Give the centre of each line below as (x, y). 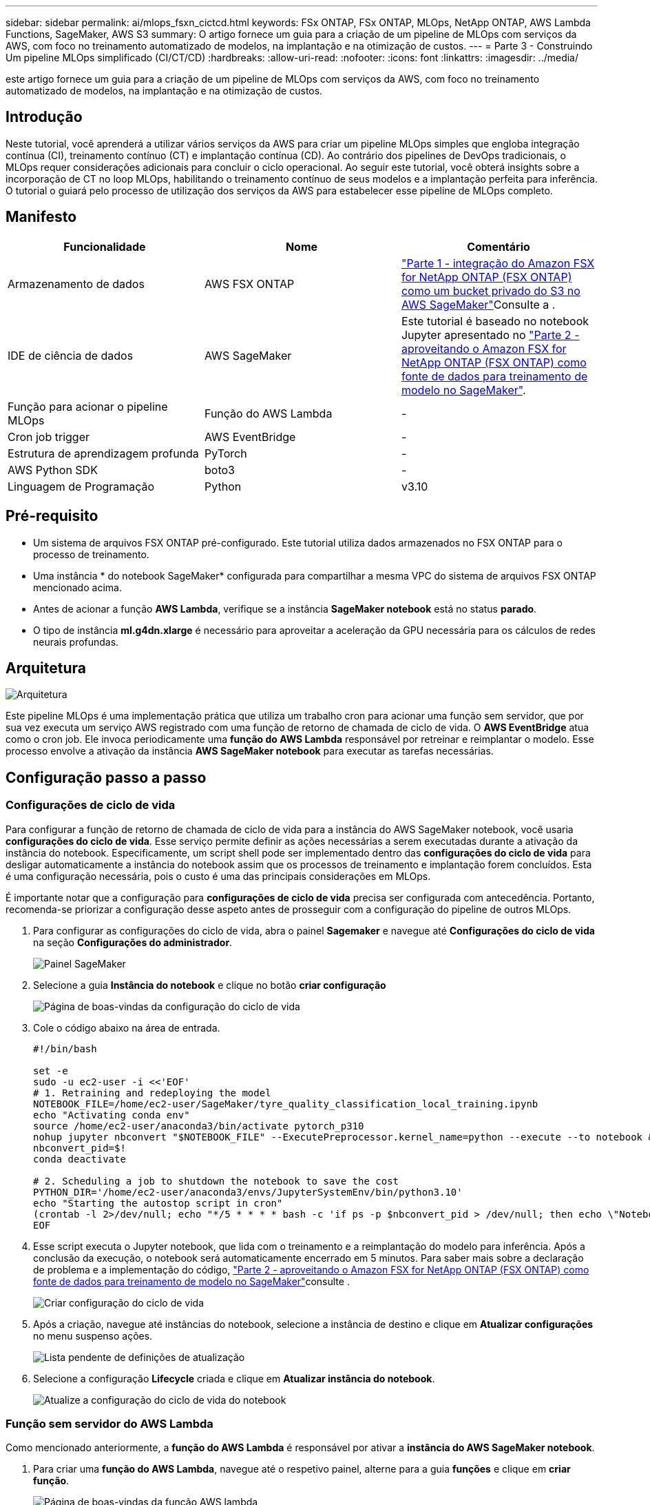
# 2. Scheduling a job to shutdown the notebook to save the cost (216, 1181)
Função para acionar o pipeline (88, 406)
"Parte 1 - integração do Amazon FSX (498, 263)
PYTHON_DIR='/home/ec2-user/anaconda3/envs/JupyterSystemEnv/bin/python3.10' (248, 1192)
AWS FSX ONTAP (249, 284)
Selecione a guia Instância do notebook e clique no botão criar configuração (210, 985)
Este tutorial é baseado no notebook (495, 321)
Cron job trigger (49, 437)
